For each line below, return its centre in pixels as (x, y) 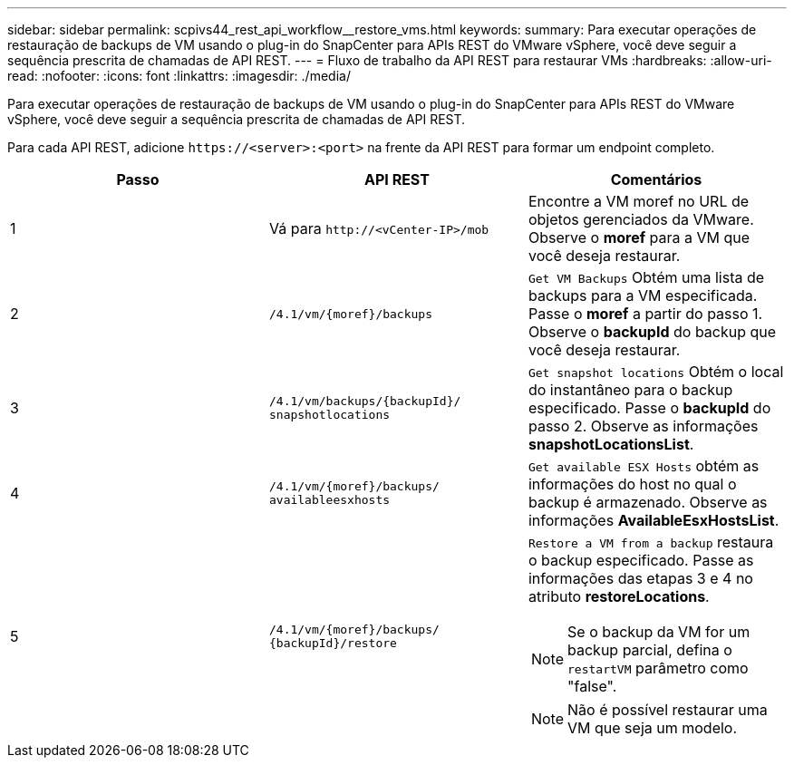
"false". (592, 686)
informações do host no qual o (632, 484)
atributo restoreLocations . (619, 596)
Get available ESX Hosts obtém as (644, 466)
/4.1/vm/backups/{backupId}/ (365, 401)
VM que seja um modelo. (653, 728)
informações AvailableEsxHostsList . (654, 520)
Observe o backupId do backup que (652, 332)
